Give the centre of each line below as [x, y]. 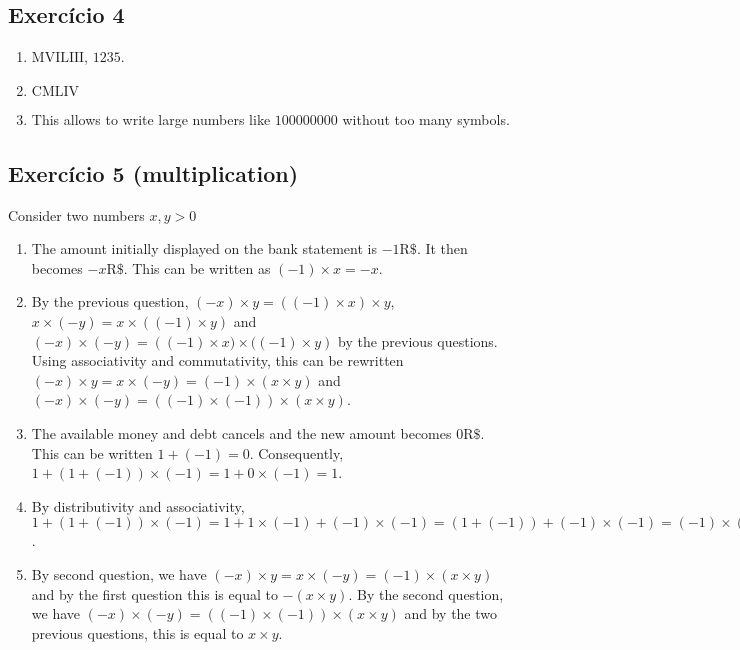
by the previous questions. [418, 340]
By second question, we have [119, 573]
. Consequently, [296, 452]
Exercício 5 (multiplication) [153, 172]
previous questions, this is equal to [137, 632]
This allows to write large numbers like [151, 118]
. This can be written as [197, 267]
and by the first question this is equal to [154, 593]
